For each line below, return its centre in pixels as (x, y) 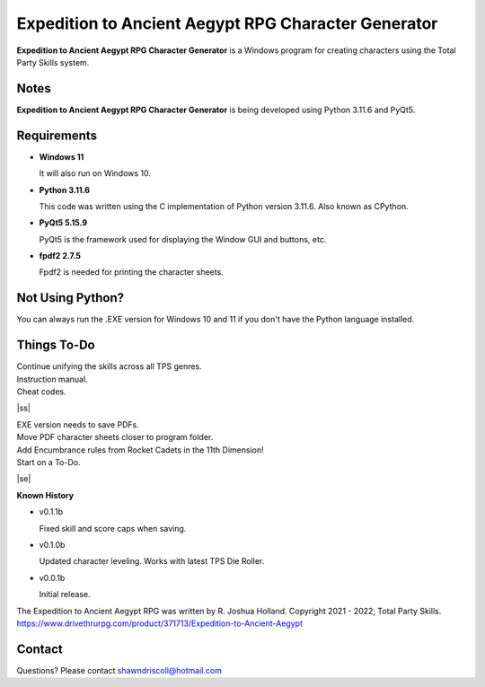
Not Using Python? (71, 298)
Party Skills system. (53, 62)
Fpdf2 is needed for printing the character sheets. (131, 272)
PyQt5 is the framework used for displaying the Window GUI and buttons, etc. (183, 239)
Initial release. (65, 595)
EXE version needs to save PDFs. (78, 424)
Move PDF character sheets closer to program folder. (115, 437)
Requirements (57, 135)
